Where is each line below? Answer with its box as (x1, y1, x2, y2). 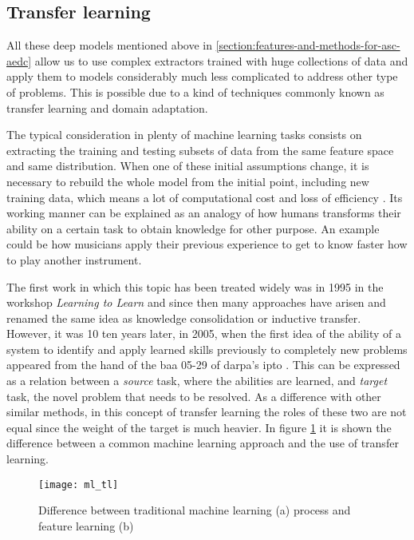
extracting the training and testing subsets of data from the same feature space (6, 141, 394, 158)
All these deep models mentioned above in (6, 37, 212, 54)
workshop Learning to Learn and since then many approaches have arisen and (6, 294, 386, 311)
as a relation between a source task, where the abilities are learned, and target (6, 372, 388, 389)
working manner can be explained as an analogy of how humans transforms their (6, 204, 401, 221)
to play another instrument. (6, 251, 142, 268)
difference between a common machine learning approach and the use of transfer (6, 435, 399, 451)
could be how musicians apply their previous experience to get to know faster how (6, 236, 408, 252)
